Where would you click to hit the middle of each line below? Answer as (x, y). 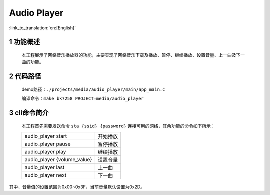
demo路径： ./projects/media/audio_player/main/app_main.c (93, 89)
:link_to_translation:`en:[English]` (43, 28)
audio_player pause (48, 144)
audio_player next (46, 175)
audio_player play (45, 151)
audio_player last (45, 167)
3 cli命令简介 (29, 112)
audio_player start (46, 136)
